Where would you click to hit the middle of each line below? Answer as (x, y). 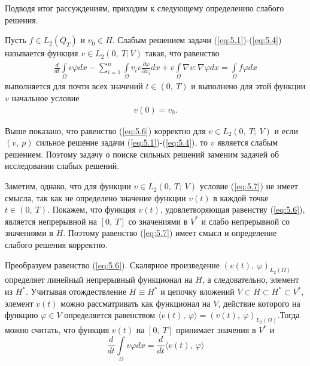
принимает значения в (216, 330)
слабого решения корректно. (56, 245)
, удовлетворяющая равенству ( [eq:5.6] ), (232, 209)
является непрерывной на (51, 221)
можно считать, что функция (57, 330)
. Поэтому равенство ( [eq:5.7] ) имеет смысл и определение (170, 233)
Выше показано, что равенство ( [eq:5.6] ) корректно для (105, 130)
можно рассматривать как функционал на (136, 303)
